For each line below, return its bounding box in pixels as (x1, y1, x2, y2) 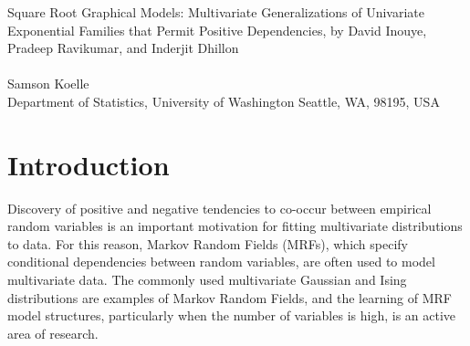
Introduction (7, 145, 170, 183)
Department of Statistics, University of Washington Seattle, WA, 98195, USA (7, 91, 440, 110)
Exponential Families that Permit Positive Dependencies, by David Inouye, (7, 20, 427, 39)
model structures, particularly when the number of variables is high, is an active (7, 306, 456, 325)
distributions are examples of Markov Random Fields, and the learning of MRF (7, 288, 453, 307)
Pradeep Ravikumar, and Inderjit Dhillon (7, 38, 239, 58)
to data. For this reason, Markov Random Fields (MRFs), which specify (7, 234, 408, 253)
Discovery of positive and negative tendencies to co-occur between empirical (7, 198, 432, 217)
